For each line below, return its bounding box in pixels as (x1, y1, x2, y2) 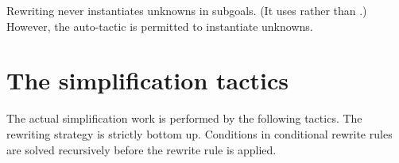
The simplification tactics (6, 64, 289, 97)
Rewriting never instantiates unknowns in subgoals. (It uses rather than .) (6, 2, 367, 18)
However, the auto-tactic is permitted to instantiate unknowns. (6, 17, 313, 34)
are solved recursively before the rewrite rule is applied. (6, 141, 277, 157)
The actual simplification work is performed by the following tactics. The (6, 110, 362, 127)
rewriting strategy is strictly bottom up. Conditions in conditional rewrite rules (6, 125, 393, 142)
